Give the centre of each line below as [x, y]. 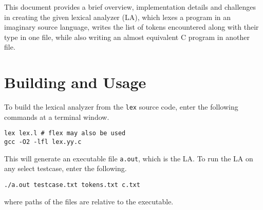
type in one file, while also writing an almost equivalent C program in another [127, 37]
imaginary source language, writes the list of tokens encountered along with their [131, 27]
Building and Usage [75, 82]
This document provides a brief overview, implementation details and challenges [130, 7]
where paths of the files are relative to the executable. [89, 201]
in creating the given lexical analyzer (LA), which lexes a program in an [118, 17]
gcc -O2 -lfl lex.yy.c [43, 142]
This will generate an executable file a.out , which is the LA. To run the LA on [129, 158]
